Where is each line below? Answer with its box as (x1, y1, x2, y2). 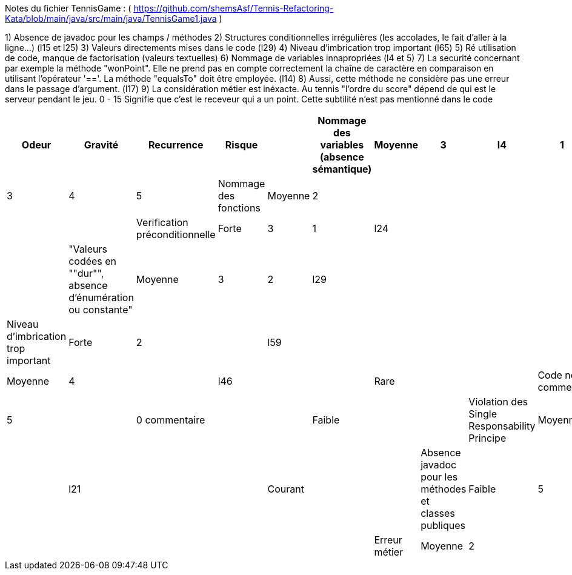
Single (468, 408, 497, 420)
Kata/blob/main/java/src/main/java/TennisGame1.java (5, 13, 217, 24)
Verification (136, 216, 188, 228)
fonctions (218, 202, 261, 214)
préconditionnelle (136, 228, 216, 241)
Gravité (84, 139, 119, 151)
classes (421, 507, 455, 519)
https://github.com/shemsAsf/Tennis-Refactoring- (133, 3, 334, 13)
